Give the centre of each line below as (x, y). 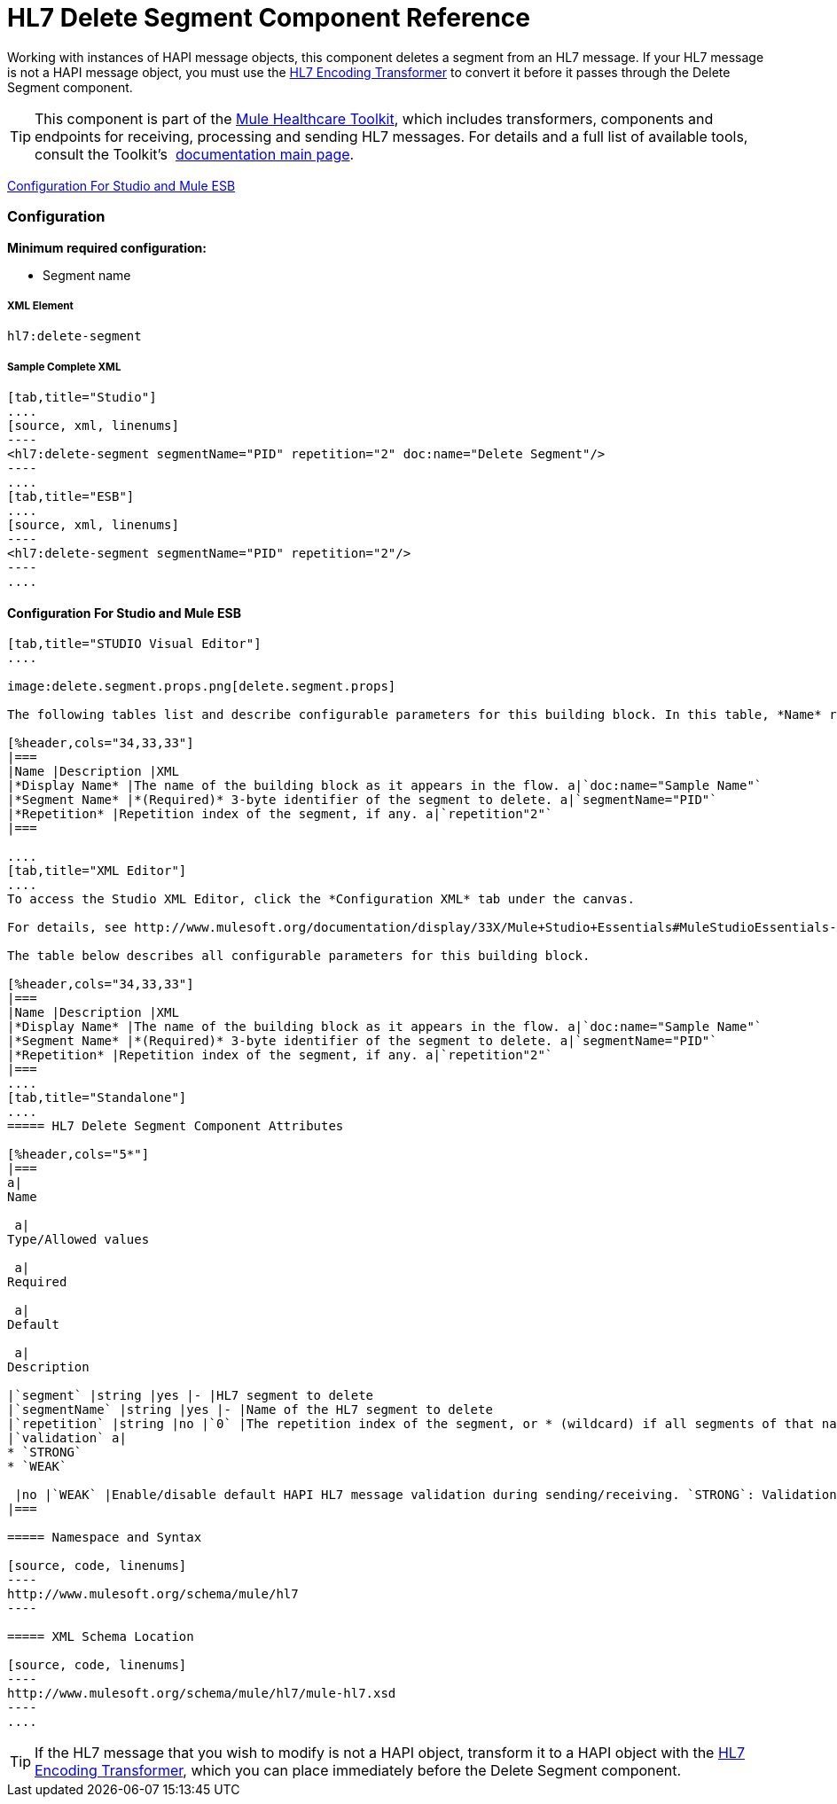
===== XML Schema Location (101, 1637)
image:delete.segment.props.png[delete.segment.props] (202, 687)
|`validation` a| (67, 1438)
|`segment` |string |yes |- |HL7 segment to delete (191, 1396)
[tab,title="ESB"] (71, 497)
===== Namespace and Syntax (105, 1538)
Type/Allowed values (78, 1240)
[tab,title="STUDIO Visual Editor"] (134, 644)
